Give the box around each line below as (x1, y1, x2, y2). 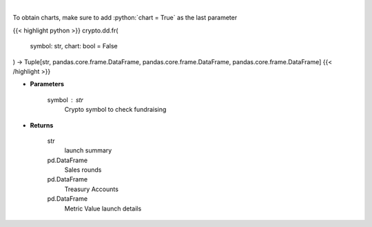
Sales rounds (64, 166, 102, 174)
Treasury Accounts (64, 185, 118, 193)
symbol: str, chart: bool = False (30, 42, 118, 50)
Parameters (30, 80, 65, 88)
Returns (30, 121, 54, 129)
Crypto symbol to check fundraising (64, 106, 167, 114)
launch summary (64, 146, 112, 155)
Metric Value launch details (64, 204, 142, 213)
